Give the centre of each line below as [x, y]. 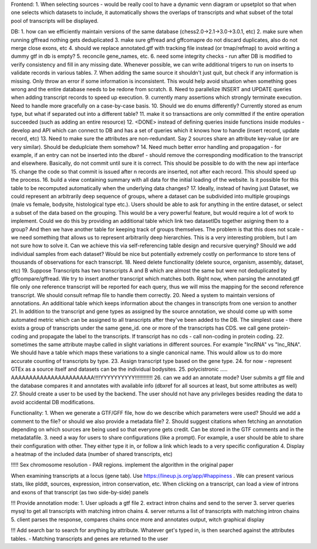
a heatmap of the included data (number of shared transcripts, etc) [92, 454]
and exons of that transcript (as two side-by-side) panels [80, 492]
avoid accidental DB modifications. [53, 402]
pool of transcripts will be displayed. [55, 21]
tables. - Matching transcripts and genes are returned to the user [90, 538]
